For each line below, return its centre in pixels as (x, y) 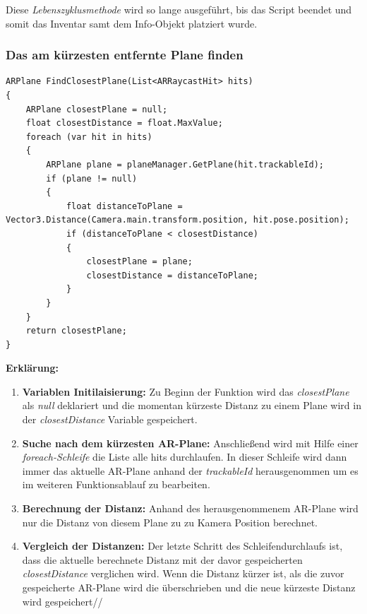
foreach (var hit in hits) (89, 137)
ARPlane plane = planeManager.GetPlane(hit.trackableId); (185, 164)
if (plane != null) (92, 178)
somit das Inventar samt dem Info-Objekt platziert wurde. (132, 23)
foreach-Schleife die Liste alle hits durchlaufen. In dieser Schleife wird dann (185, 457)
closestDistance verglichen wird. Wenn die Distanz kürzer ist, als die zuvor (183, 573)
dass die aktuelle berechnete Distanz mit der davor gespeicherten (162, 559)
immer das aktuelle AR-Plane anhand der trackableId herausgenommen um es (190, 470)
